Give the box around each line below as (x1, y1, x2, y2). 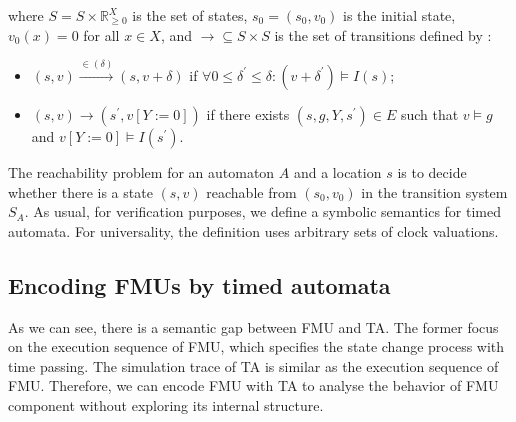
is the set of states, (132, 5, 248, 25)
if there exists (206, 103, 290, 124)
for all (83, 24, 120, 45)
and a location (293, 161, 382, 182)
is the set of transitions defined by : (274, 24, 492, 45)
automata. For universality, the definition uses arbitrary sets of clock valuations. (8, 220, 499, 241)
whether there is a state (8, 181, 153, 202)
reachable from (206, 181, 297, 202)
